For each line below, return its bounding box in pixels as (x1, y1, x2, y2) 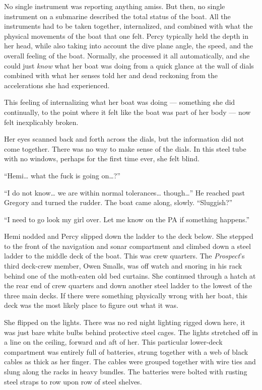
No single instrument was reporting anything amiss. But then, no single (4, 1, 225, 11)
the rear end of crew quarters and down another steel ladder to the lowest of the (4, 280, 252, 291)
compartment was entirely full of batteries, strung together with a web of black (4, 346, 248, 357)
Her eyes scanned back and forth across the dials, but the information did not (4, 134, 244, 144)
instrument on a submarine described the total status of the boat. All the (4, 11, 231, 21)
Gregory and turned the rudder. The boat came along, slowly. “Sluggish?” (4, 197, 233, 208)
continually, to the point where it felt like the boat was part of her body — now (4, 106, 251, 117)
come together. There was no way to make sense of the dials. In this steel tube (4, 143, 246, 154)
